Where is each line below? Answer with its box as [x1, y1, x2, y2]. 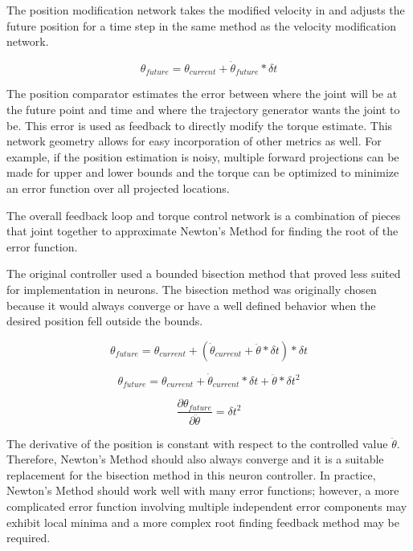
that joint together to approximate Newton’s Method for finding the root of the [6, 222, 399, 239]
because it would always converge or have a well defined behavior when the [6, 296, 376, 313]
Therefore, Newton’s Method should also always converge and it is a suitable [6, 451, 384, 467]
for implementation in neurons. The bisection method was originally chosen [6, 280, 377, 297]
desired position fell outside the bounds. [6, 312, 203, 329]
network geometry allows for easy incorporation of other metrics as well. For [6, 133, 382, 149]
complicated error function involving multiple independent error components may [6, 497, 407, 514]
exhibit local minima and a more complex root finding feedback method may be [6, 513, 399, 530]
